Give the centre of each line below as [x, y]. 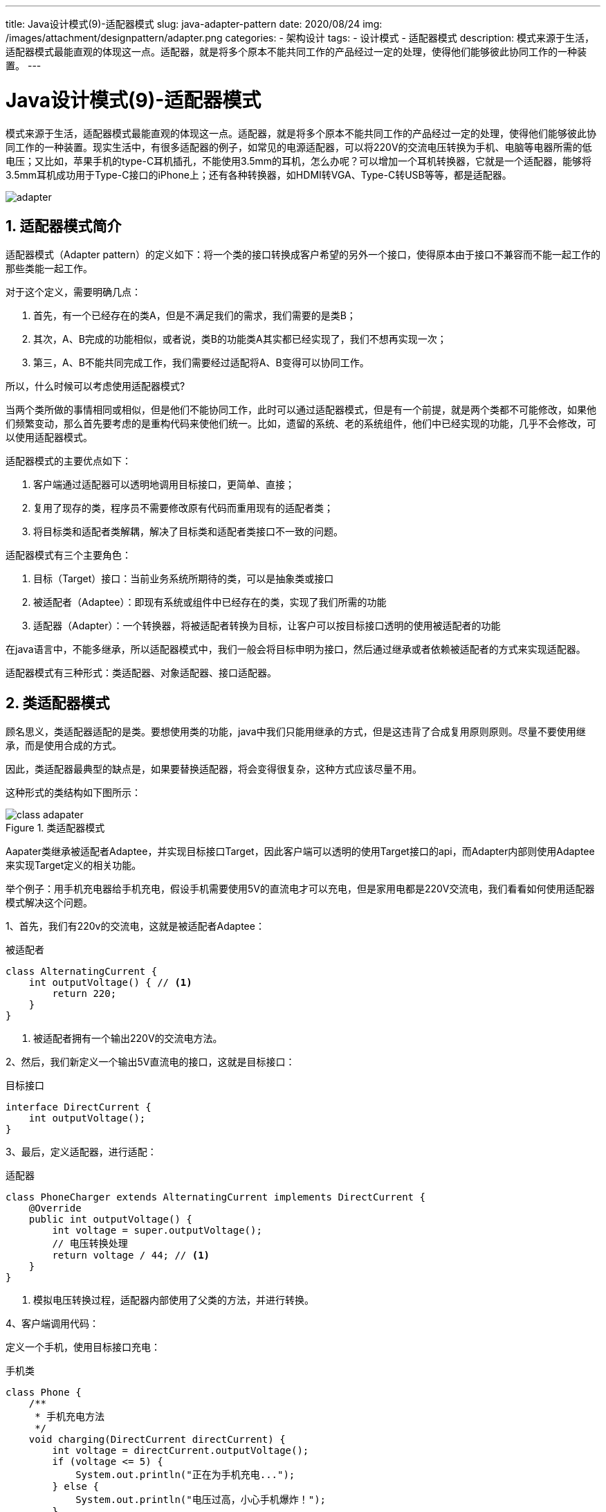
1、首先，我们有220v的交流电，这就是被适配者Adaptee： [135, 926]
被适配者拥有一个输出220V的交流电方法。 [128, 1038]
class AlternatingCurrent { [82, 972]
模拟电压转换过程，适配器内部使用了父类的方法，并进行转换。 [174, 1300]
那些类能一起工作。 [49, 269]
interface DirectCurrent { [79, 1107]
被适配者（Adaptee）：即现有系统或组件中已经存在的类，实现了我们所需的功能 [210, 602]
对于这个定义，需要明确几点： [73, 292]
